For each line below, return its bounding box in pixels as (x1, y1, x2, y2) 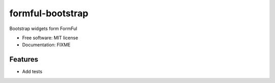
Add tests (22, 69, 43, 75)
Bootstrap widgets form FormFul (9, 25, 77, 32)
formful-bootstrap (9, 8, 89, 19)
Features (9, 55, 38, 64)
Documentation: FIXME (22, 42, 71, 48)
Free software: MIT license (22, 35, 78, 41)
